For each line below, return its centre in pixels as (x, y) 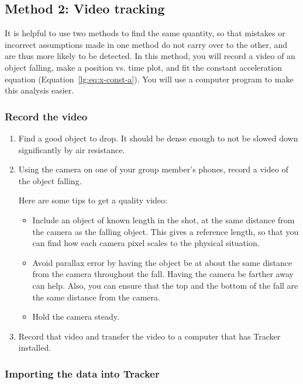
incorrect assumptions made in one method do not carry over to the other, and (146, 44)
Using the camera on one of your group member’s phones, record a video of (153, 169)
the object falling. (50, 180)
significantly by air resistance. (72, 149)
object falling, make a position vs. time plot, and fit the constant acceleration (143, 67)
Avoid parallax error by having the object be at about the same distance (162, 262)
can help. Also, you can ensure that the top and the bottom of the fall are (165, 285)
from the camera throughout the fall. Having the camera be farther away (163, 274)
